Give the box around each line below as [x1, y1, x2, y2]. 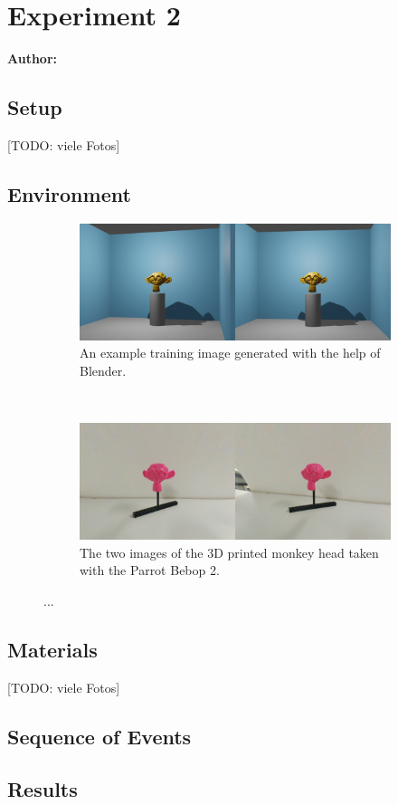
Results [7, 775, 78, 803]
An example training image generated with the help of [80, 343, 381, 362]
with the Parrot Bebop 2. [80, 561, 220, 580]
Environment [7, 179, 131, 207]
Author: [7, 49, 58, 68]
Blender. [80, 360, 127, 379]
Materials [7, 635, 98, 663]
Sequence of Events [7, 722, 192, 750]
